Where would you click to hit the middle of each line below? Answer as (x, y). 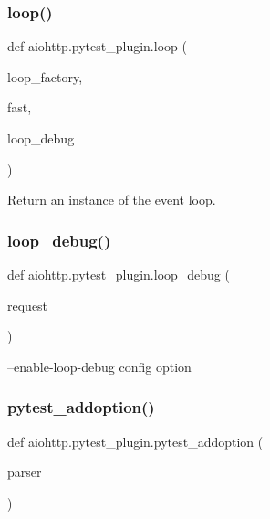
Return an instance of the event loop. (112, 200)
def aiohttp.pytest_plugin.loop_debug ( (119, 274)
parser (25, 472)
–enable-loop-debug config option (99, 366)
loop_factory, (45, 76)
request (28, 305)
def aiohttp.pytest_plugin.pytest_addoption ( (135, 441)
